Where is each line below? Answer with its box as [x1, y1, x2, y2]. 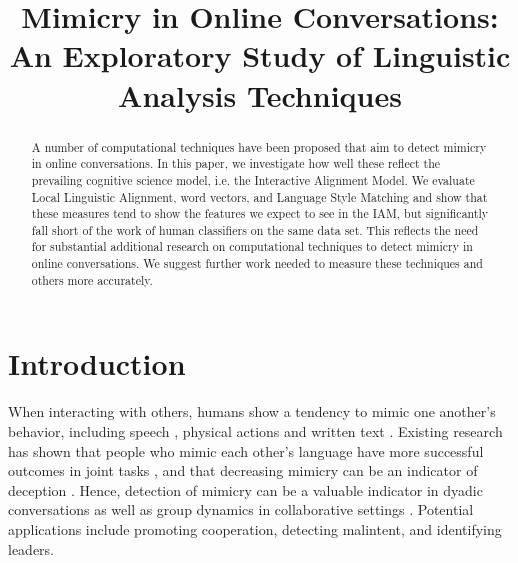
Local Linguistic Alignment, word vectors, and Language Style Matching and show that [31, 188, 488, 205]
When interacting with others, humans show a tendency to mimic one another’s [8, 401, 496, 422]
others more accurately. [31, 271, 153, 288]
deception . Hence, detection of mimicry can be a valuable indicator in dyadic [8, 479, 483, 500]
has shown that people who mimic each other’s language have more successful [8, 440, 484, 461]
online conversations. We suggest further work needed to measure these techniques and [31, 255, 483, 272]
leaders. [8, 538, 55, 559]
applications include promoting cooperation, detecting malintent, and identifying [8, 518, 502, 539]
